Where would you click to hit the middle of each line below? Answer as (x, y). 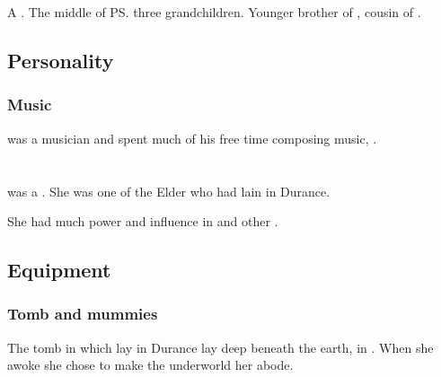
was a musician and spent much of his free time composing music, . (192, 138)
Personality (61, 61)
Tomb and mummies (83, 314)
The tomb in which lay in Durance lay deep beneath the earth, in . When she (220, 347)
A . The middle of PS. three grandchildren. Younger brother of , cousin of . (214, 12)
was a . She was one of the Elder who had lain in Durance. (169, 191)
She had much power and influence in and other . (143, 221)
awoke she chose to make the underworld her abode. (150, 365)
